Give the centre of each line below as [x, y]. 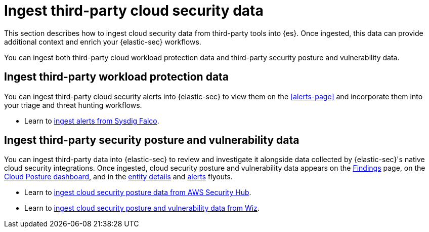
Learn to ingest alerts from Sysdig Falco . [92, 121]
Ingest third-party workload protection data [117, 77]
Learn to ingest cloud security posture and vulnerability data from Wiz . [142, 208]
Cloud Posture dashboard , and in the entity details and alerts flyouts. [118, 177]
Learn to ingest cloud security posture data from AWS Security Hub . [138, 192]
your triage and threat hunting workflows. [73, 105]
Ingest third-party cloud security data [134, 11]
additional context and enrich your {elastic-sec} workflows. [103, 42]
